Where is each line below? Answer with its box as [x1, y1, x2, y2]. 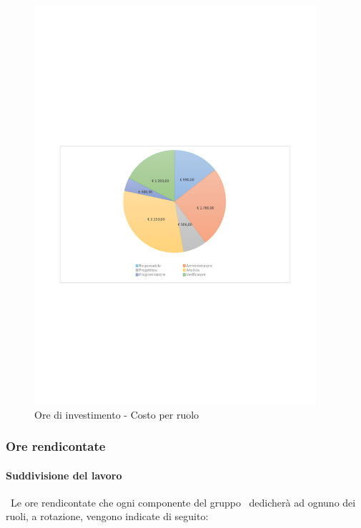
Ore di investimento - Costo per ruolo [34, 407, 199, 422]
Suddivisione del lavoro [6, 467, 122, 482]
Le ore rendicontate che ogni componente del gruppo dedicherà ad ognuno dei [10, 494, 356, 509]
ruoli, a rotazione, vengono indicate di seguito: [6, 509, 209, 524]
